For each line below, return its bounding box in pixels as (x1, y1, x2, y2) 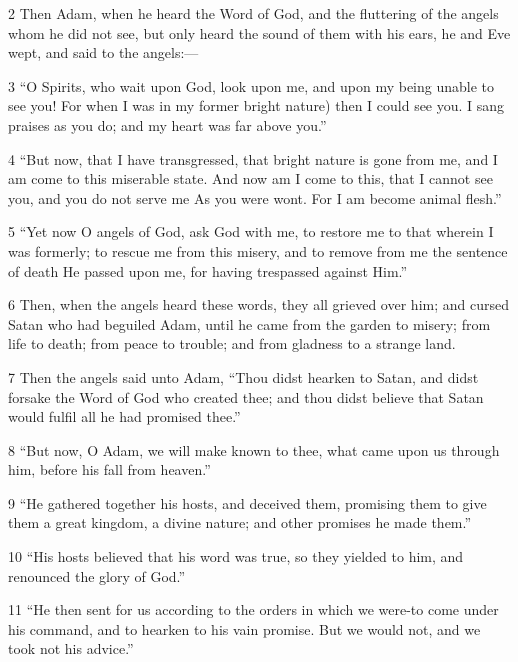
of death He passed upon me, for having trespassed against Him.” (8, 260, 408, 281)
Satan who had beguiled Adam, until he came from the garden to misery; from (8, 313, 491, 334)
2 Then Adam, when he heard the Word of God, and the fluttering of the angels (8, 3, 499, 23)
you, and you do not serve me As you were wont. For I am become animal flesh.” (8, 187, 502, 208)
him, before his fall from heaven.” (8, 459, 211, 480)
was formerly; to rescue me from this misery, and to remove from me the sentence (8, 240, 508, 261)
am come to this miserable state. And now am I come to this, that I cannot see (8, 168, 493, 189)
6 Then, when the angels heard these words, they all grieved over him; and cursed (8, 294, 509, 315)
